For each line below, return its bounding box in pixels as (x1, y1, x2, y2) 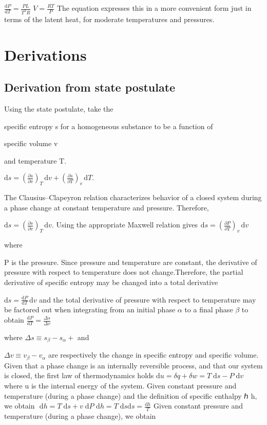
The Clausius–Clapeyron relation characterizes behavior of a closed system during (4, 192, 262, 203)
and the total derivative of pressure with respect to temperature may (39, 294, 256, 305)
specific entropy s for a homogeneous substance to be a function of (4, 120, 213, 131)
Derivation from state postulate (4, 79, 176, 95)
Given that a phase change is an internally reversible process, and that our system (4, 360, 263, 370)
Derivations (4, 44, 87, 65)
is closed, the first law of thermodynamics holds (4, 370, 154, 381)
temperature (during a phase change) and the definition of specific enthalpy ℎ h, (4, 390, 257, 401)
